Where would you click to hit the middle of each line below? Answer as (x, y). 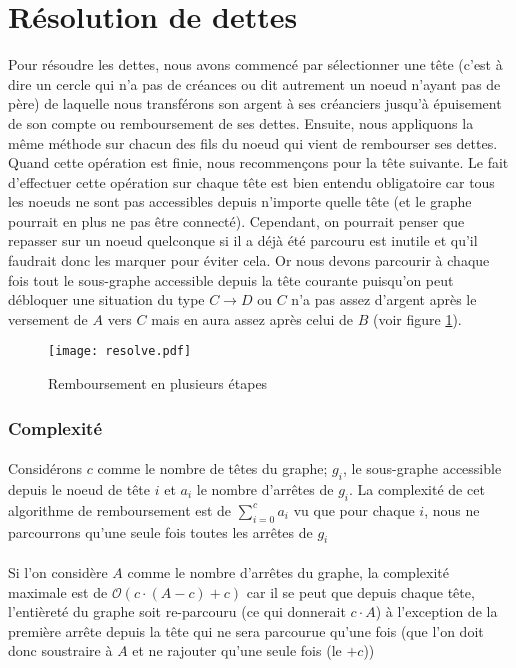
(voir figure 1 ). (417, 318)
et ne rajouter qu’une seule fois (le (237, 650)
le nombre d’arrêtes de (265, 488)
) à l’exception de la (436, 611)
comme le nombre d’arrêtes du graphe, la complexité (288, 571)
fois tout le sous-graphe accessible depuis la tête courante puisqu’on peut (231, 279)
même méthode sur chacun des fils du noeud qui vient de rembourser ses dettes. (253, 142)
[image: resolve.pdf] (120, 351)
